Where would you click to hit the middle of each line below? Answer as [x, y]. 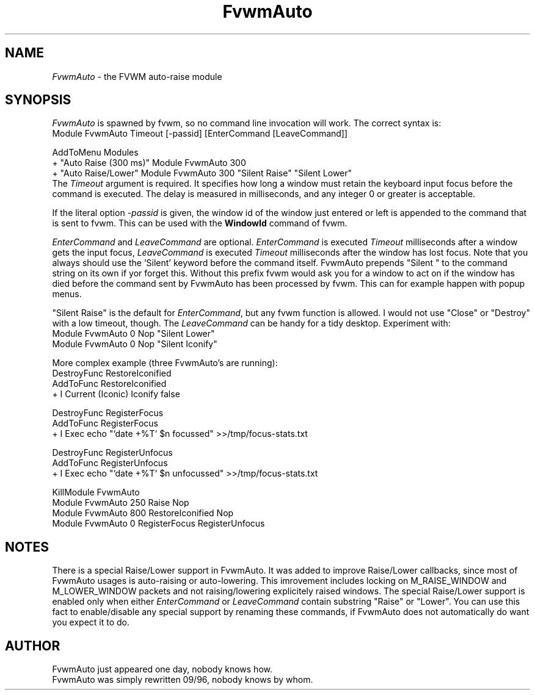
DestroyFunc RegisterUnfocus [112, 453]
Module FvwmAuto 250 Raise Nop [121, 503]
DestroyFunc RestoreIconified [112, 373]
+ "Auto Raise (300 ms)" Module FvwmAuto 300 [149, 163]
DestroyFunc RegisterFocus [108, 413]
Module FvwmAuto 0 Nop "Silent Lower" [133, 334]
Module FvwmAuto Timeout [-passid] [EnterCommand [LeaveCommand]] [200, 134]
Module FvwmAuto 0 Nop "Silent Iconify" [135, 344]
